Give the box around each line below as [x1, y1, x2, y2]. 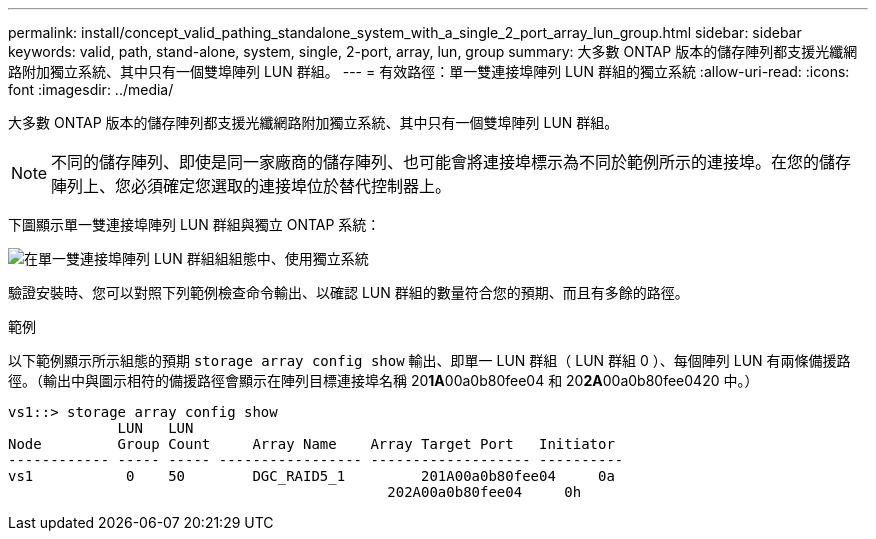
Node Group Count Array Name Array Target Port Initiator [8, 436, 615, 452]
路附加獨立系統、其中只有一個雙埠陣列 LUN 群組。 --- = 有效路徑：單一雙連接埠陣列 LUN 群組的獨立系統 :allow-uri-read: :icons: [8, 63, 850, 80]
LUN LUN [117, 420, 194, 436]
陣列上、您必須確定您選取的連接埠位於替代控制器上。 [51, 176, 452, 196]
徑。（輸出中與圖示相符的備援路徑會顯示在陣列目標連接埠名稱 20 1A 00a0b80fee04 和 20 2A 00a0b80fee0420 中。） [8, 372, 759, 389]
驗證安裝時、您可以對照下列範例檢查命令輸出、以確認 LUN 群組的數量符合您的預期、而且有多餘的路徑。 [8, 284, 689, 301]
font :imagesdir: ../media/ [8, 81, 174, 98]
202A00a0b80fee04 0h [387, 484, 582, 500]
